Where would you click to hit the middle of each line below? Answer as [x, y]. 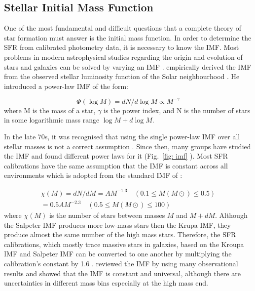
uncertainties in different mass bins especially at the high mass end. [106, 283]
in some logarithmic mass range [52, 120]
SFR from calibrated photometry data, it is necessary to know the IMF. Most [122, 47]
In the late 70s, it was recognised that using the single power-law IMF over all [122, 137]
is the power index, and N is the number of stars [177, 110]
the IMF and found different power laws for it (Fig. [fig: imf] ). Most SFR [116, 156]
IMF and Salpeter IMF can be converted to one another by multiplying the [118, 254]
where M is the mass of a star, [50, 110]
